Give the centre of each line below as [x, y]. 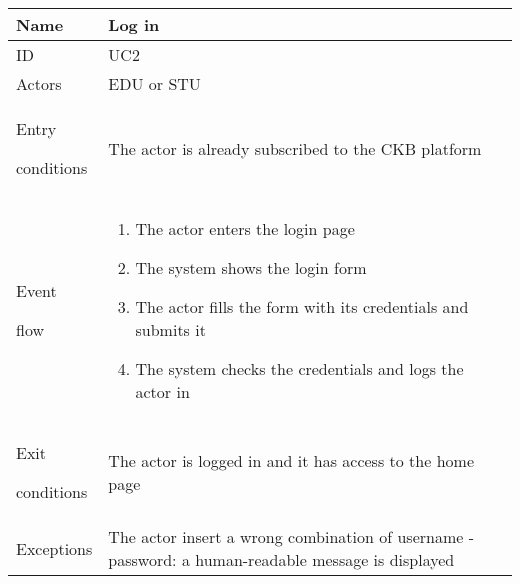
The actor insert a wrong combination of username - [291, 536]
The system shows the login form [251, 267]
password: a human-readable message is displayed [281, 559]
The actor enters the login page [245, 228]
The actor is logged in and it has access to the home [291, 460]
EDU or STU [154, 83]
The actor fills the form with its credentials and [302, 306]
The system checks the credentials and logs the [299, 368]
